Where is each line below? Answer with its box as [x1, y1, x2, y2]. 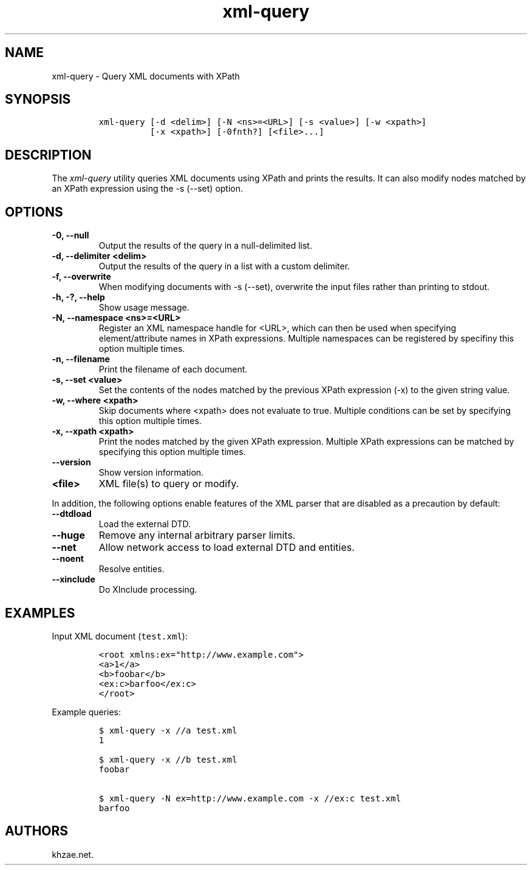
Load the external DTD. [98, 519, 191, 530]
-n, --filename [52, 354, 110, 365]
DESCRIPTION [5, 147, 92, 163]
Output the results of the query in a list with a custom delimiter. [98, 261, 350, 272]
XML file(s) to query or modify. [98, 477, 239, 490]
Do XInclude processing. [98, 584, 197, 595]
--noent [52, 553, 84, 564]
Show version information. [98, 467, 204, 478]
